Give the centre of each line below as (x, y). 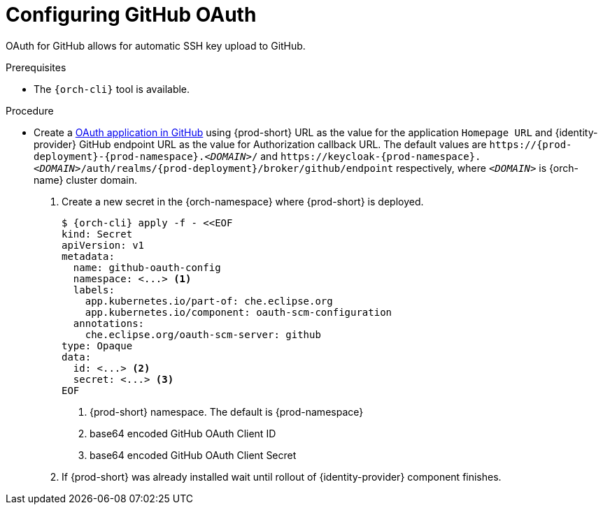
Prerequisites (36, 67)
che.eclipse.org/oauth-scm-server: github (203, 334)
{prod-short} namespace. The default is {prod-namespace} (227, 411)
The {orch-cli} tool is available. (112, 89)
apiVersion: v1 (103, 245)
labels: (94, 290)
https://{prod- (531, 144)
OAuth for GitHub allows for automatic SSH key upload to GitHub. (156, 45)
